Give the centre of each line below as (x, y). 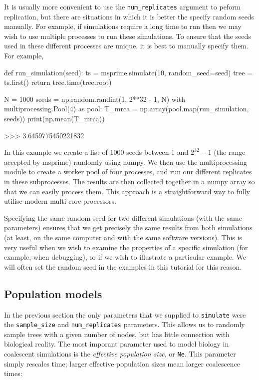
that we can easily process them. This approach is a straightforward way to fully (127, 191)
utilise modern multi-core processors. (60, 201)
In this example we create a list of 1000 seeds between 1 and (96, 152)
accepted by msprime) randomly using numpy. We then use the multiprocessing (126, 162)
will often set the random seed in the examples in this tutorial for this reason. (123, 266)
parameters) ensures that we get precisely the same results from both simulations (128, 227)
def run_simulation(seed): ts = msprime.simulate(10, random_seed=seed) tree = (129, 72)
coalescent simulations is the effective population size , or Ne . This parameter (120, 354)
